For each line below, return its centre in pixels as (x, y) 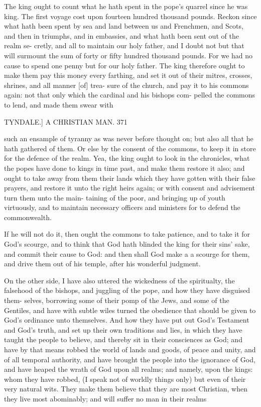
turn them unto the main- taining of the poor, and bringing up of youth (115, 197)
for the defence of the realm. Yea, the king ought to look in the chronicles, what (127, 158)
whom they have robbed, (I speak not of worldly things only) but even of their (125, 379)
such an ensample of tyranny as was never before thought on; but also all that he (129, 138)
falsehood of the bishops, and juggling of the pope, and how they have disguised (127, 290)
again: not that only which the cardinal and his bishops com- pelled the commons (130, 95)
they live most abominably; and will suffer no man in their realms (105, 398)
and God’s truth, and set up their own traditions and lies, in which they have (123, 329)
